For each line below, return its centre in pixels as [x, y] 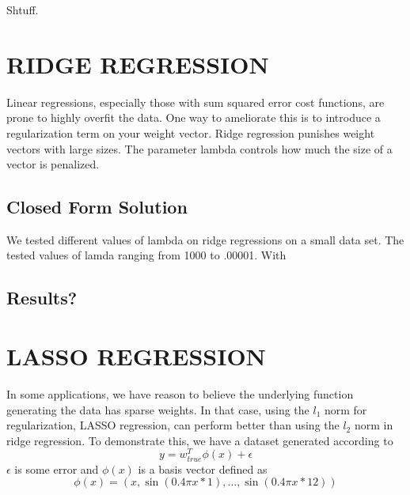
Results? [42, 298]
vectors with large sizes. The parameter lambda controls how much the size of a [199, 148]
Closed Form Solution [97, 207]
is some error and [57, 469]
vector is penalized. [53, 164]
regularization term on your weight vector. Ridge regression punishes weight [191, 132]
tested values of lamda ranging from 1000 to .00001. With [146, 255]
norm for [345, 409]
